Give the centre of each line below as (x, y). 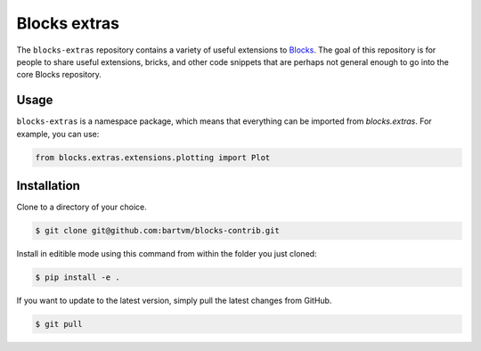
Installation (48, 186)
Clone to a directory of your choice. (82, 207)
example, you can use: (58, 134)
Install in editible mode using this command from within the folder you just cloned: (167, 254)
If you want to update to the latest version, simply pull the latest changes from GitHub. (174, 301)
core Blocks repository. (59, 75)
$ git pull (59, 324)
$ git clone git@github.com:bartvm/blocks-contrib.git (157, 231)
